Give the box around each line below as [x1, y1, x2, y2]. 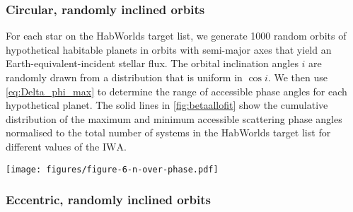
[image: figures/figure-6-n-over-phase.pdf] [6, 164, 219, 175]
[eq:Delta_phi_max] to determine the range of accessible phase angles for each [6, 83, 347, 98]
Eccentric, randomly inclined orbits [6, 191, 211, 208]
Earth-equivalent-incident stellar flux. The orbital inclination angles [6, 56, 299, 71]
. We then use [267, 70, 328, 84]
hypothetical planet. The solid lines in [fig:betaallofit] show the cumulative [6, 98, 328, 112]
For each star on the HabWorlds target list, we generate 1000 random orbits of [6, 28, 347, 43]
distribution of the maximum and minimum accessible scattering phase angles [6, 111, 342, 126]
